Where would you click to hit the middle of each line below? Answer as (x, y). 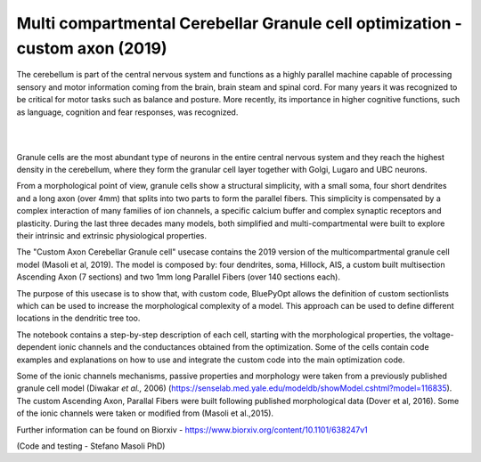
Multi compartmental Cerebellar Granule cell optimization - (239, 23)
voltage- (438, 335)
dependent (37, 347)
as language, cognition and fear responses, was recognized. (127, 112)
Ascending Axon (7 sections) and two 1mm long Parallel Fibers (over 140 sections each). (178, 277)
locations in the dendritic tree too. (78, 318)
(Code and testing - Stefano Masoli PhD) (91, 446)
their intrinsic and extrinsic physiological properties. (111, 236)
